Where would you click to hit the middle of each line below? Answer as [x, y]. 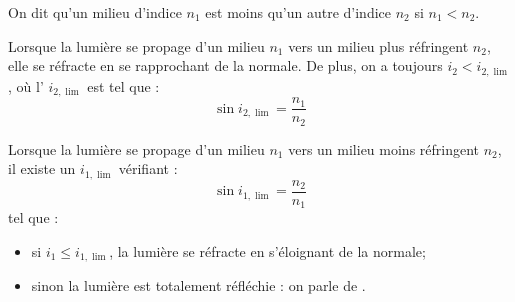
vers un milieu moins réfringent [384, 148]
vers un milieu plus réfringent [378, 45]
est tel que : [123, 85]
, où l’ [26, 85]
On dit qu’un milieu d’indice [95, 12]
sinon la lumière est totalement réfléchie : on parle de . [198, 285]
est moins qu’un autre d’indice [298, 12]
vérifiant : [148, 168]
